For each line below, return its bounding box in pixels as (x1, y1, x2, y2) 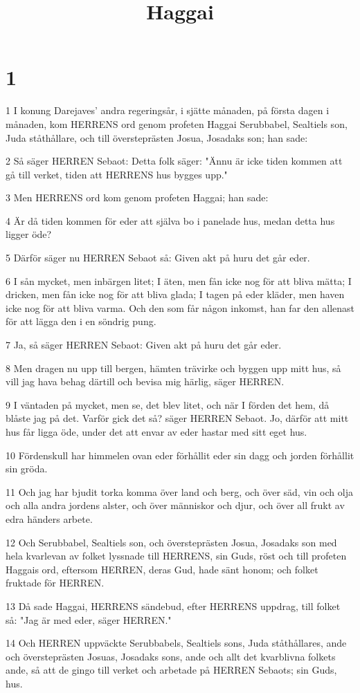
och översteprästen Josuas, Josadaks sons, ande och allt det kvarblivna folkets (6, 649, 336, 663)
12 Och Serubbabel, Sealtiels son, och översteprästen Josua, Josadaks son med (6, 535, 337, 549)
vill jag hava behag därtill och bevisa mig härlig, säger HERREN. (6, 374, 285, 389)
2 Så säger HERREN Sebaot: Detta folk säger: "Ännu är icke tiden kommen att (6, 154, 343, 168)
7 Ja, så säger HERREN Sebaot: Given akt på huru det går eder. (6, 338, 282, 352)
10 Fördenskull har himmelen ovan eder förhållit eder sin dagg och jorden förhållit (6, 447, 354, 462)
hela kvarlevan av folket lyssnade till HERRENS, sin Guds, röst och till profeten (6, 548, 347, 563)
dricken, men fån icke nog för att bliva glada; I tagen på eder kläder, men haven (6, 287, 345, 302)
